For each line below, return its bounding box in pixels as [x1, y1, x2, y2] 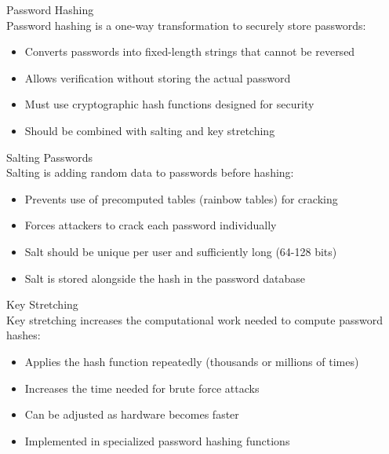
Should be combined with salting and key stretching [24, 122, 275, 138]
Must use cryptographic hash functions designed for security [24, 96, 314, 112]
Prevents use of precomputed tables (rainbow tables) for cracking [24, 190, 338, 207]
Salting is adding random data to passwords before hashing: [6, 164, 294, 181]
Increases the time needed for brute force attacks [24, 379, 260, 396]
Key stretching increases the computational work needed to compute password [6, 311, 384, 328]
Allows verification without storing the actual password [24, 69, 291, 86]
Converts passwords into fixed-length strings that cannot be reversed [24, 43, 355, 60]
